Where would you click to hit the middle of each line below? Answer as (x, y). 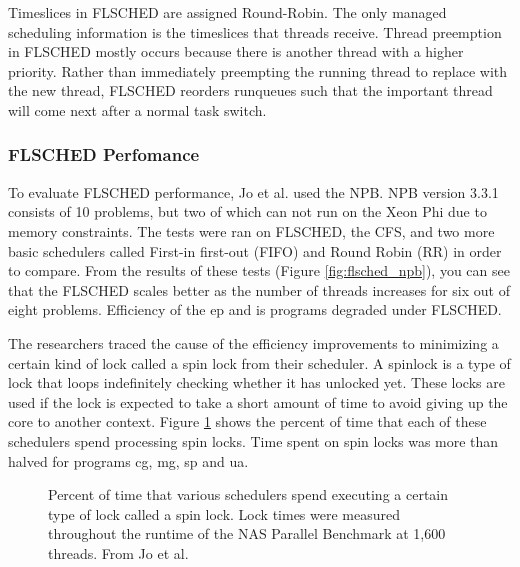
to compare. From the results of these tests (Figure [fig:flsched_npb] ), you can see (259, 270)
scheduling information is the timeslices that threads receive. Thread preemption (255, 31)
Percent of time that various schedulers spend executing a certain (248, 494)
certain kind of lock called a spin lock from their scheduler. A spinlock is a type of (259, 362)
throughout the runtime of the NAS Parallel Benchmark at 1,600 (247, 533)
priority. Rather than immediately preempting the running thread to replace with (258, 70)
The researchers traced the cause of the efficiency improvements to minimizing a (253, 342)
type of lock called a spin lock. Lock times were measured (224, 513)
